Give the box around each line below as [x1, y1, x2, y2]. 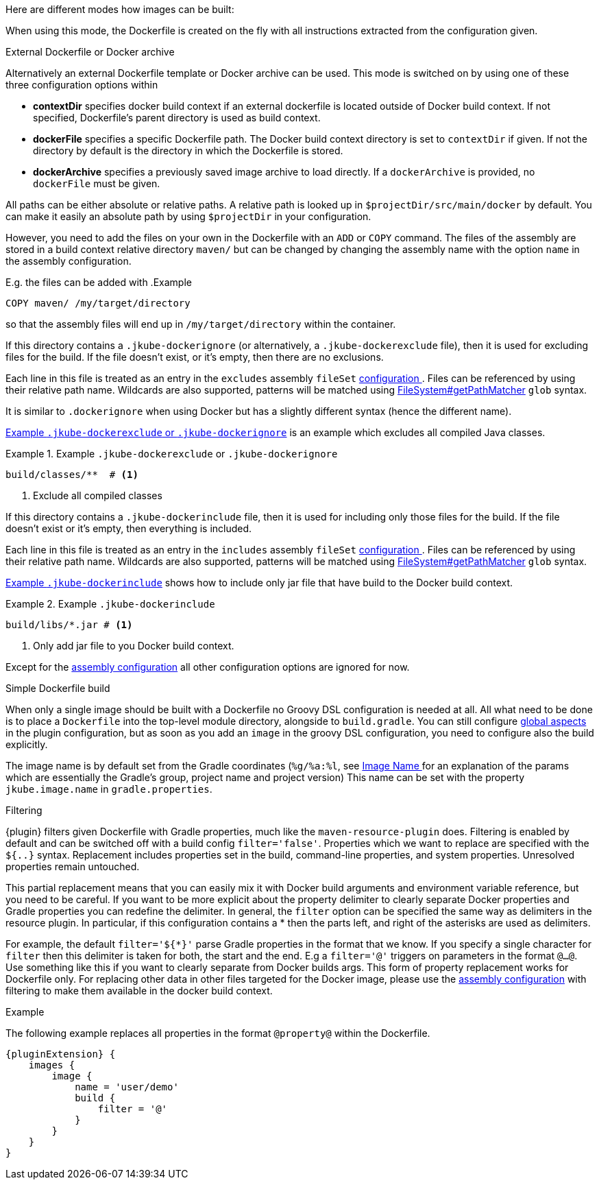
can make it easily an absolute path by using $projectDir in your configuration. [5, 211, 371, 222]
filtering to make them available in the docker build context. [5, 985, 273, 996]
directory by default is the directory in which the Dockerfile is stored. [33, 145, 343, 156]
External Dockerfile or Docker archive [5, 46, 175, 58]
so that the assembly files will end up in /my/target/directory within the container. [5, 318, 396, 330]
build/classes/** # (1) [5, 469, 138, 480]
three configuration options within [5, 79, 158, 91]
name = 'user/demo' [75, 1081, 179, 1092]
